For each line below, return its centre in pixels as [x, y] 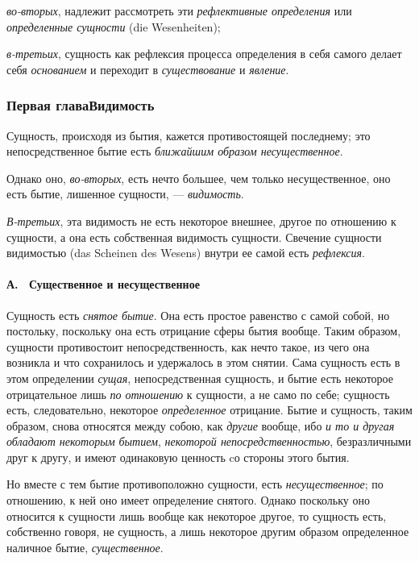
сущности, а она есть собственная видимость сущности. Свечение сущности [194, 237]
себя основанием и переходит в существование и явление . [148, 69]
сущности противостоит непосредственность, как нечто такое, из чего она [188, 346]
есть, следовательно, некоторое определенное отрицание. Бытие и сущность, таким [209, 410]
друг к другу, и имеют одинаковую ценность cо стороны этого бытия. [178, 457]
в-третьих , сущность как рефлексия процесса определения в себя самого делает [204, 54]
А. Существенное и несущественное [103, 284]
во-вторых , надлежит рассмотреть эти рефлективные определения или [179, 10]
